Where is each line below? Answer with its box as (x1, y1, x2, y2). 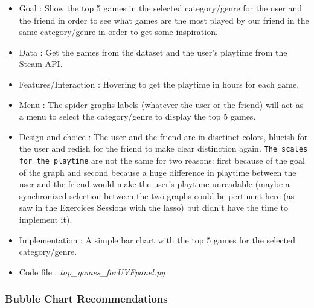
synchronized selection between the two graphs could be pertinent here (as (19, 189, 295, 202)
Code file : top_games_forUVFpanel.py (19, 265, 165, 278)
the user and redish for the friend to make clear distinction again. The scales (19, 142, 308, 155)
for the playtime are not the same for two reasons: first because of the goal (19, 154, 305, 166)
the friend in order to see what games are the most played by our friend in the (19, 13, 309, 26)
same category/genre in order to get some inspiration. (19, 25, 218, 38)
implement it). (19, 213, 72, 226)
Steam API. (19, 57, 63, 70)
